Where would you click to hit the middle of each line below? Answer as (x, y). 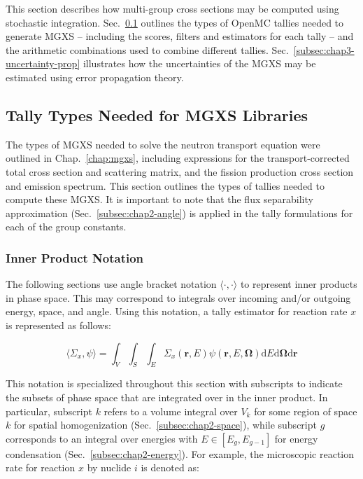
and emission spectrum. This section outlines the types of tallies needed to (165, 185)
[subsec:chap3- (324, 49)
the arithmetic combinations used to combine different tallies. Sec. (147, 49)
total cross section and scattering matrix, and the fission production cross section (180, 171)
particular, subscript (49, 411)
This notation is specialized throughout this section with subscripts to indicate (174, 383)
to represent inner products (299, 284)
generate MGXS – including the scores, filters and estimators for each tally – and (180, 36)
